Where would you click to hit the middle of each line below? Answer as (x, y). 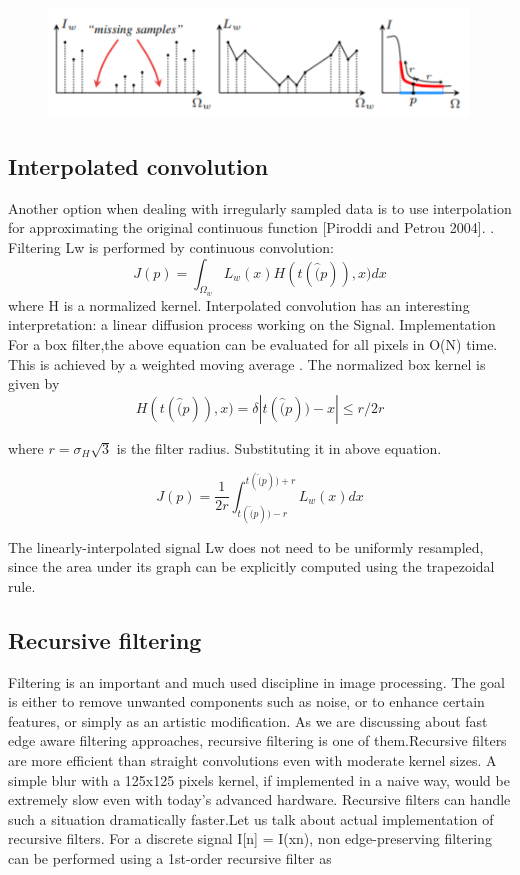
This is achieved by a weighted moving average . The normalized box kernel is (247, 363)
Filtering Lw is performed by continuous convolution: (171, 246)
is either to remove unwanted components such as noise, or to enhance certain (246, 701)
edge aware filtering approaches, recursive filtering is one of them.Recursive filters (257, 740)
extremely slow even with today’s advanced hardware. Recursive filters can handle (259, 799)
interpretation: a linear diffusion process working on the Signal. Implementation (252, 324)
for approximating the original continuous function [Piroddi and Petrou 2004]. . (251, 227)
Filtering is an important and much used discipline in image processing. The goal (256, 681)
